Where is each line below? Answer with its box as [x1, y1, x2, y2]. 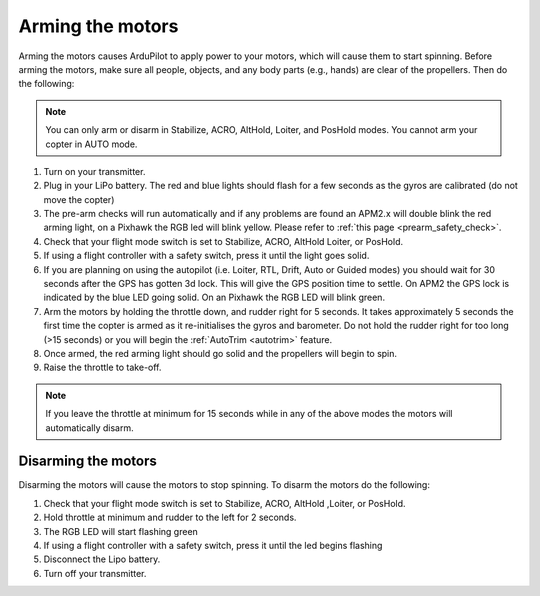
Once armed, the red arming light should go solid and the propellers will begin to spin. [43, 347, 398, 359]
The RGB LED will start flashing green [43, 525, 199, 537]
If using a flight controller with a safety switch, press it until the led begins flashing [43, 540, 383, 551]
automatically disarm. [45, 421, 134, 434]
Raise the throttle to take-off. [43, 361, 162, 374]
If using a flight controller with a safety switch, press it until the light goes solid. [43, 250, 370, 262]
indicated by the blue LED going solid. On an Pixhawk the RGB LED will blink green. [43, 291, 385, 304]
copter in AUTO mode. [45, 138, 138, 150]
